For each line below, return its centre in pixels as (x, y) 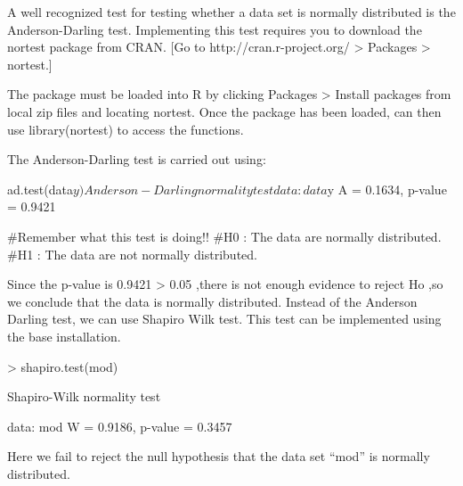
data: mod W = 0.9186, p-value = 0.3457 (120, 426)
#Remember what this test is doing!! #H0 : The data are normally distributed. (224, 236)
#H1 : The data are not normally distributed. (132, 254)
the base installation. (64, 336)
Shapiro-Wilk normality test (84, 396)
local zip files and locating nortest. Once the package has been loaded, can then (224, 111)
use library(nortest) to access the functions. (126, 129)
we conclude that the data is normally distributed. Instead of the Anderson (212, 301)
